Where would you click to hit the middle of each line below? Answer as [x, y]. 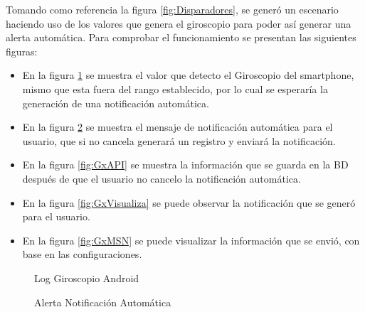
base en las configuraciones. [82, 254]
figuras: [22, 51]
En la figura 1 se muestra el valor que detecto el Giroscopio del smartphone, [188, 75]
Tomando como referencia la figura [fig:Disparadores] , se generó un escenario [172, 9]
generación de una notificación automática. [116, 103]
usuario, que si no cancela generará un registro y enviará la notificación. [179, 140]
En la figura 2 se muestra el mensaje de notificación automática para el [178, 127]
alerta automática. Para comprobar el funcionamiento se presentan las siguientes [181, 37]
